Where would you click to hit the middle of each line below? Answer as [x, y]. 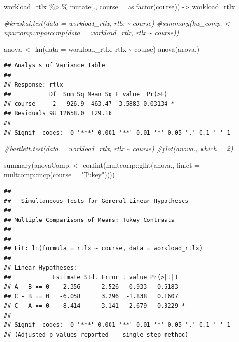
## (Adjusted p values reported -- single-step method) [96, 334]
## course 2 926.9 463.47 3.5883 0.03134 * [89, 104]
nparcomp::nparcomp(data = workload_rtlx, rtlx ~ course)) [92, 32]
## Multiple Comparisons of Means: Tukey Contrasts [89, 220]
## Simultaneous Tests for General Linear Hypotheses [96, 201]
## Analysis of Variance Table [55, 66]
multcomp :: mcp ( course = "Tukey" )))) [60, 174]
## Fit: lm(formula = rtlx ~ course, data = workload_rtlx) [103, 249]
